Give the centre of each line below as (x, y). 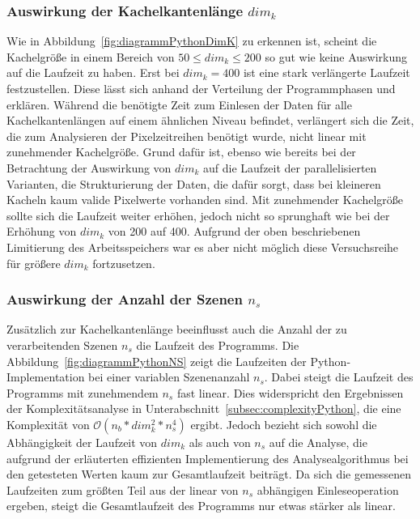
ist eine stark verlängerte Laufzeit (327, 72)
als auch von (220, 442)
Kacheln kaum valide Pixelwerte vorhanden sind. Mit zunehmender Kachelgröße (205, 200)
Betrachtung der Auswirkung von (89, 167)
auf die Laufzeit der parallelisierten (290, 167)
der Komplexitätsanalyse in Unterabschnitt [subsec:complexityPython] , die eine (204, 408)
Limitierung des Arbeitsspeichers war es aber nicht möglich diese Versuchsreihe (203, 247)
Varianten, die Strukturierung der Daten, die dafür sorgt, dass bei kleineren (194, 183)
